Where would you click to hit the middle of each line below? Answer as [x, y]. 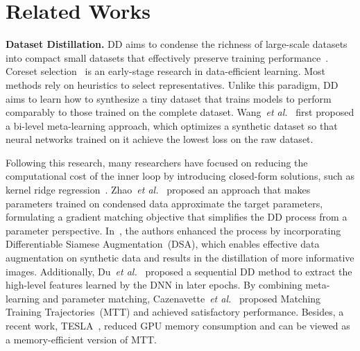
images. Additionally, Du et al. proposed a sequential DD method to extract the [179, 271]
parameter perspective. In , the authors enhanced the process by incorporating [173, 230]
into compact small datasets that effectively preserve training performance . [167, 57]
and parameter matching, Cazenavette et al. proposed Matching [182, 298]
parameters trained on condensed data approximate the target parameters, [164, 203]
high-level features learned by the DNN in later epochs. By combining [154, 285]
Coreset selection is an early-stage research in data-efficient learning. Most [166, 71]
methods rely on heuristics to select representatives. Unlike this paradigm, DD [172, 84]
